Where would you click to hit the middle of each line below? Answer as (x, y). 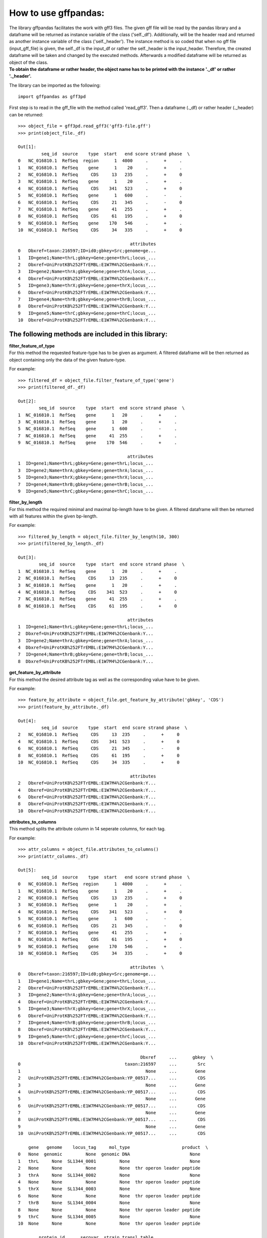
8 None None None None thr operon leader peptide (109, 1210)
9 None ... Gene (112, 1126)
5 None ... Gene (112, 1099)
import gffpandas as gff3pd (52, 97)
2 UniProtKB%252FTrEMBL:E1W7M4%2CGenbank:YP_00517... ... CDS (112, 1078)
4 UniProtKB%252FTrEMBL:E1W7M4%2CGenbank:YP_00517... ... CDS (112, 1092)
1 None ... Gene (112, 1071)
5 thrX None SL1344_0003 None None (109, 1189)
